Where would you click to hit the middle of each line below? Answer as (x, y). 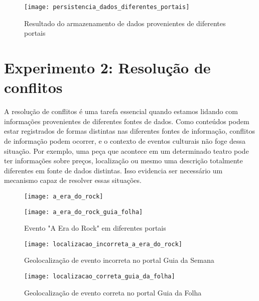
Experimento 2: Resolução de (107, 68)
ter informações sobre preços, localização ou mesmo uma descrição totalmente (123, 161)
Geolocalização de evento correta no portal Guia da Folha (113, 292)
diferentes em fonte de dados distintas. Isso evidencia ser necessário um (113, 170)
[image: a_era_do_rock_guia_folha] (84, 212)
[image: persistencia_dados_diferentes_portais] (107, 7)
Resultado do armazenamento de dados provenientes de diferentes (125, 23)
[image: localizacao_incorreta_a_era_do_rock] (103, 244)
